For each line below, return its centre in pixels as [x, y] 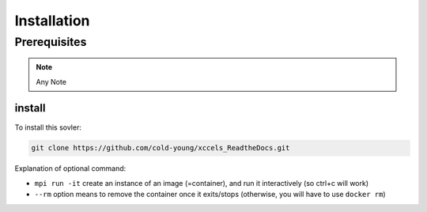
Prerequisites [51, 42]
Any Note [51, 81]
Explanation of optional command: [70, 168]
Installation [52, 21]
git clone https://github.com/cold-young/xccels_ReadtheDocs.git [161, 148]
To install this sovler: [48, 127]
